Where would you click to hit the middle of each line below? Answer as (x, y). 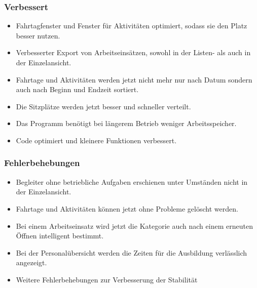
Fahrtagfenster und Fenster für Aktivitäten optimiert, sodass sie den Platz (132, 26)
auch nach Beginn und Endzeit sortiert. (77, 89)
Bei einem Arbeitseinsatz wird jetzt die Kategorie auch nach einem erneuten (134, 225)
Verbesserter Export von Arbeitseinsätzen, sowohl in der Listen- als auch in (133, 52)
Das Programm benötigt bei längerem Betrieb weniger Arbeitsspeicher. (126, 123)
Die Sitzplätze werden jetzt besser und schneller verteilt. (103, 106)
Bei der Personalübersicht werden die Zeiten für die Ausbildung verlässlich (132, 252)
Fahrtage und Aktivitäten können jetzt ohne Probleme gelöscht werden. (127, 208)
